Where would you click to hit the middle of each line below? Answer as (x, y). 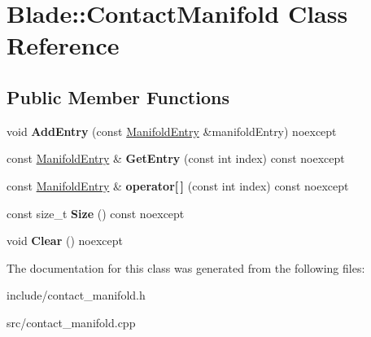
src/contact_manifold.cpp (71, 322)
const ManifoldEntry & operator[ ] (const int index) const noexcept (178, 185)
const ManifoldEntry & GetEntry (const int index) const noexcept (176, 158)
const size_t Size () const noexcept (96, 213)
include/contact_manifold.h (76, 295)
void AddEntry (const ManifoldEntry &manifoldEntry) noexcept (172, 131)
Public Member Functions (118, 96)
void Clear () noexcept (65, 241)
